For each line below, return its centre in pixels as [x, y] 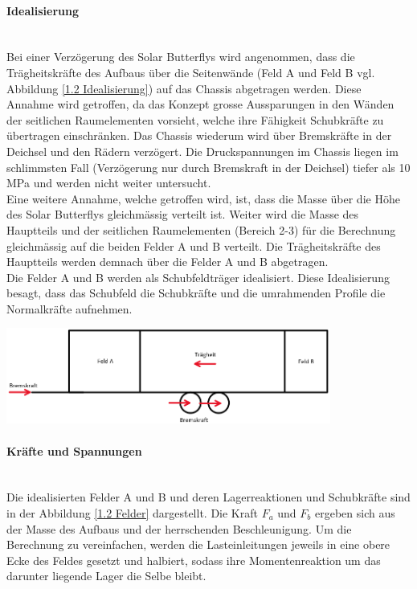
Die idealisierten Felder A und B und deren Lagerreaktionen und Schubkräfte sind [208, 497]
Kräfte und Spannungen [74, 450]
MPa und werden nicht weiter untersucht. [109, 183]
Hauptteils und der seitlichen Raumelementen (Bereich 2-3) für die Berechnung [201, 229]
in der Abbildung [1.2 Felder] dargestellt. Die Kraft [132, 513]
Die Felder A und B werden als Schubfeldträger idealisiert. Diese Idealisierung [198, 277]
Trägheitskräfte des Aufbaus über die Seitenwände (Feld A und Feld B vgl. [191, 72]
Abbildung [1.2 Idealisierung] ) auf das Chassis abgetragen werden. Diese [184, 88]
